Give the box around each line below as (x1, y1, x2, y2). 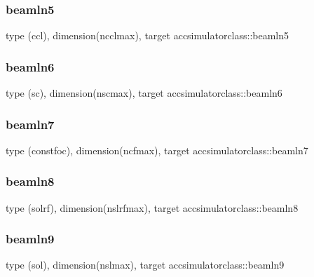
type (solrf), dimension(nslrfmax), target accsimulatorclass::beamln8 (6, 200, 299, 215)
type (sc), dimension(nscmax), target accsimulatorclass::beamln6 (6, 86, 282, 100)
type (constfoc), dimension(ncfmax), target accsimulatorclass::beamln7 (6, 142, 308, 157)
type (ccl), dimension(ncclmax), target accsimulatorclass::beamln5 (6, 28, 289, 43)
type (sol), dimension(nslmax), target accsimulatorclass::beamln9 (6, 257, 285, 272)
